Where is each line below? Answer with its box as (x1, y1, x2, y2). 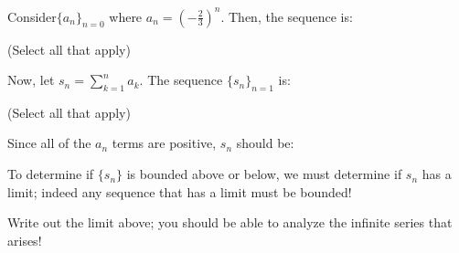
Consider (7, 6, 57, 26)
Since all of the (7, 133, 91, 153)
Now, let (7, 70, 55, 90)
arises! (7, 230, 42, 249)
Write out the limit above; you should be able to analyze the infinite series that (7, 213, 453, 232)
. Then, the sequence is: (220, 6, 353, 26)
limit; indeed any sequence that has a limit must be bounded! (7, 182, 352, 201)
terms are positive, (112, 133, 217, 153)
